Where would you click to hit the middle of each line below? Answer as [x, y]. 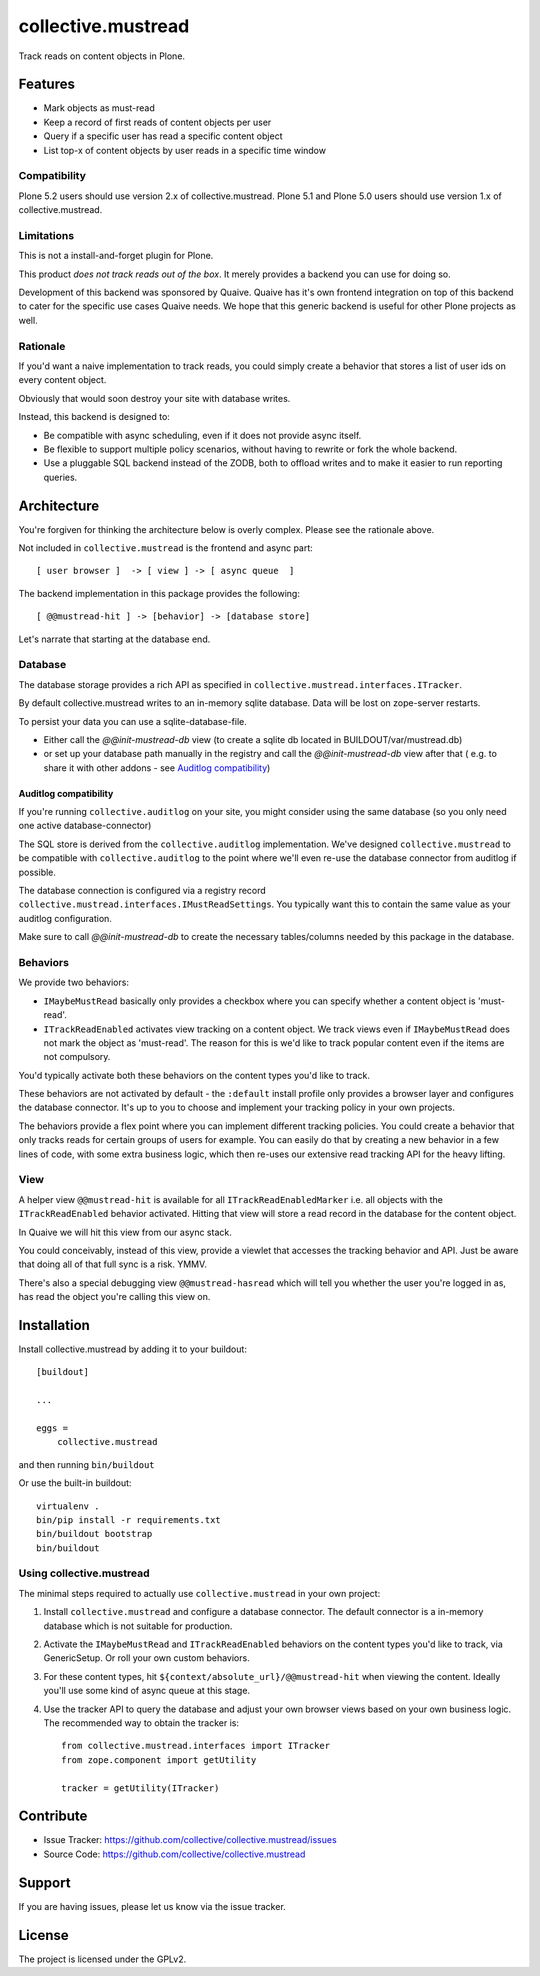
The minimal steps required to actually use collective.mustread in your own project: [199, 1593]
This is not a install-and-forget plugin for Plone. [116, 256]
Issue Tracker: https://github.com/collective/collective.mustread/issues [190, 1840]
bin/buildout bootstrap [94, 1534]
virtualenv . [68, 1506]
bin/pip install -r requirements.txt [129, 1519]
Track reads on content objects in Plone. [101, 56]
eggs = [52, 1428]
